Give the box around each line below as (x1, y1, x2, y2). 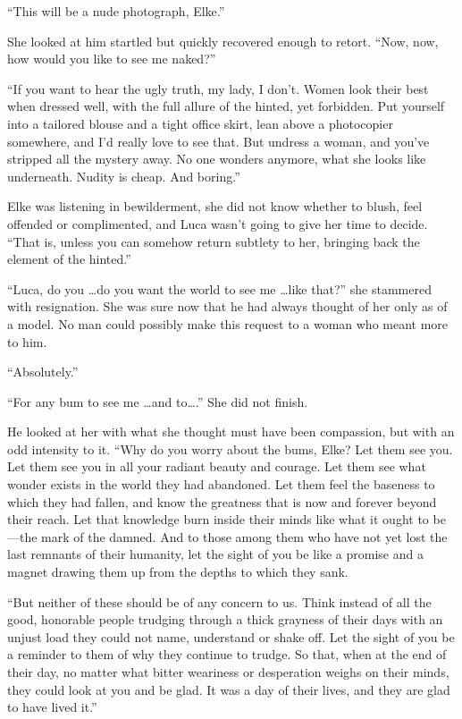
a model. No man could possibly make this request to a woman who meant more (7, 314, 449, 333)
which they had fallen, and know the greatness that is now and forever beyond (7, 492, 437, 511)
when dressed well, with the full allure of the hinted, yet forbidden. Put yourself (7, 97, 445, 115)
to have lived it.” (7, 698, 97, 716)
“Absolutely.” (7, 362, 79, 381)
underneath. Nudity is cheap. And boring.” (7, 166, 240, 185)
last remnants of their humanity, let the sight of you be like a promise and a (7, 545, 424, 563)
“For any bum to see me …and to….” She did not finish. (7, 392, 308, 410)
